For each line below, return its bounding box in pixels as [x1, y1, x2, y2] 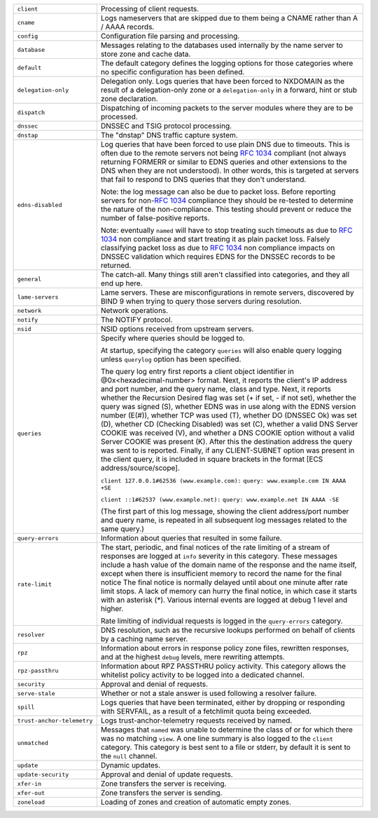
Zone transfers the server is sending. [100, 788, 223, 798]
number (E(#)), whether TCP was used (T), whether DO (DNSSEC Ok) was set [100, 410, 357, 420]
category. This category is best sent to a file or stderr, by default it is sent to [100, 742, 351, 752]
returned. [100, 260, 132, 270]
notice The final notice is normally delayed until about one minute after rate [100, 577, 348, 587]
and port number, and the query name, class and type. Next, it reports [100, 384, 332, 394]
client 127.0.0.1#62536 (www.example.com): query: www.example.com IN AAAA [100, 477, 346, 484]
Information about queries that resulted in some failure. [100, 533, 283, 543]
